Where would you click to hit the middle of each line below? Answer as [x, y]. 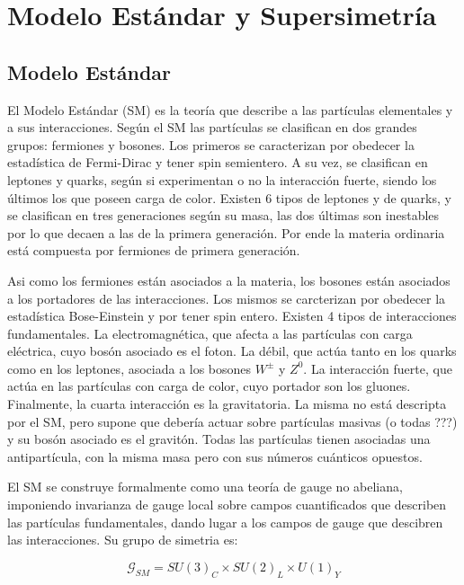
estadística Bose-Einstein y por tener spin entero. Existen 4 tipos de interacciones [232, 316]
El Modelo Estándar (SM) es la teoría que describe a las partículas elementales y [230, 109]
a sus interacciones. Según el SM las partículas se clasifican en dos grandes [212, 127]
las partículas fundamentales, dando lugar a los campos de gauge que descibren [225, 522]
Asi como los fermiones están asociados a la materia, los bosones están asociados [229, 280]
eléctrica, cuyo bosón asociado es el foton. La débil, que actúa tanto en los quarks [232, 351]
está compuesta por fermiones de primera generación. [154, 250]
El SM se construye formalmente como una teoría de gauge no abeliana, [205, 487]
